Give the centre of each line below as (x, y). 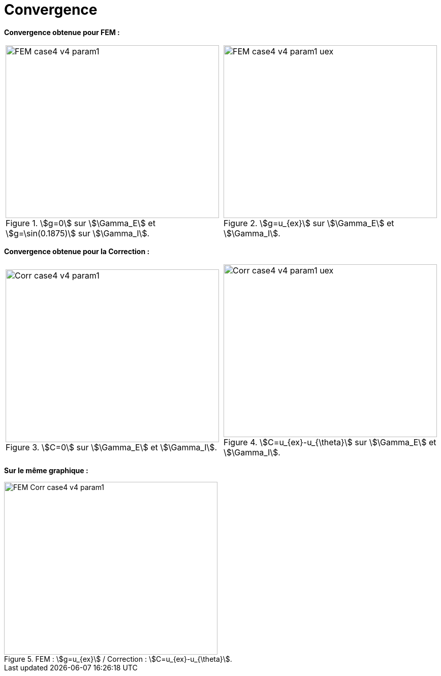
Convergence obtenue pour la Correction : (77, 251)
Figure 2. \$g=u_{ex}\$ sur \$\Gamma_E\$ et (309, 223)
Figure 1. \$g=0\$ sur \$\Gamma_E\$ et (81, 223)
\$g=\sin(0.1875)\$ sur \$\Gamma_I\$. (78, 233)
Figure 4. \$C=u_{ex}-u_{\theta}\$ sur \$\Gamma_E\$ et (330, 442)
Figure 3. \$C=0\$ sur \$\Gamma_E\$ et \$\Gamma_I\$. (112, 447)
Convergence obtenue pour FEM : (62, 32)
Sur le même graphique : (46, 470)
